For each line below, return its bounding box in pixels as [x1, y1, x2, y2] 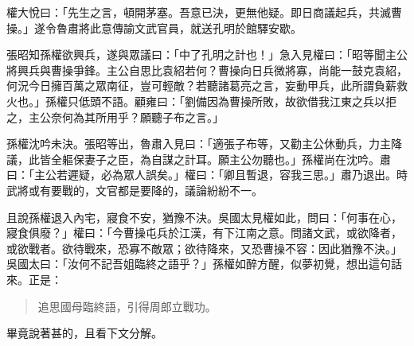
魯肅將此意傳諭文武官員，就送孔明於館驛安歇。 [56, 19, 302, 36]
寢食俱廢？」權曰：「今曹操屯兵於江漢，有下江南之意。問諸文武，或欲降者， [6, 224, 402, 241]
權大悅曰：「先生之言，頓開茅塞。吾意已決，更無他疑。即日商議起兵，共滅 [6, 4, 391, 20]
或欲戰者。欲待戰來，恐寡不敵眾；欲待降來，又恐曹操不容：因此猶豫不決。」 [6, 239, 402, 256]
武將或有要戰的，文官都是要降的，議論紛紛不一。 [6, 181, 263, 198]
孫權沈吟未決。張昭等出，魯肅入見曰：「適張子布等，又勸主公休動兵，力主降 [6, 135, 402, 152]
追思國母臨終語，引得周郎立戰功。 [37, 297, 217, 314]
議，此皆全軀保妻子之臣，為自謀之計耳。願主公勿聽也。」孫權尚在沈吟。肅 [6, 150, 391, 167]
